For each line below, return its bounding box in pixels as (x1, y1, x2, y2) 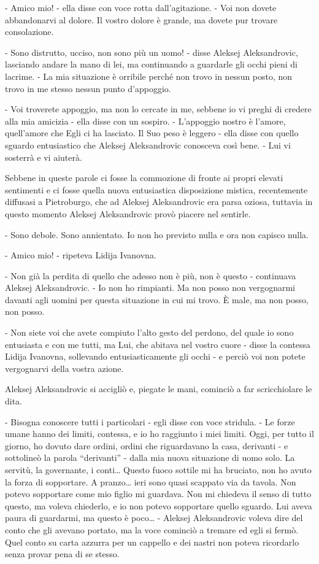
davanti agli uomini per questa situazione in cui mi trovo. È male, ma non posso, (5, 293, 309, 306)
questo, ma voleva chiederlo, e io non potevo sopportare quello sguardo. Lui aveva (5, 499, 312, 512)
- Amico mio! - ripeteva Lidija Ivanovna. (5, 249, 156, 261)
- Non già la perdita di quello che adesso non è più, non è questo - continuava (5, 269, 296, 282)
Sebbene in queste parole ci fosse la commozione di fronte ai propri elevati (5, 171, 283, 184)
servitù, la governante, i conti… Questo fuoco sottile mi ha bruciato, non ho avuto (5, 463, 312, 476)
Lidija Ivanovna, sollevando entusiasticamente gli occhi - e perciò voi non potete (5, 350, 306, 363)
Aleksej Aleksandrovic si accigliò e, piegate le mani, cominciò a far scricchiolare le (5, 382, 312, 395)
